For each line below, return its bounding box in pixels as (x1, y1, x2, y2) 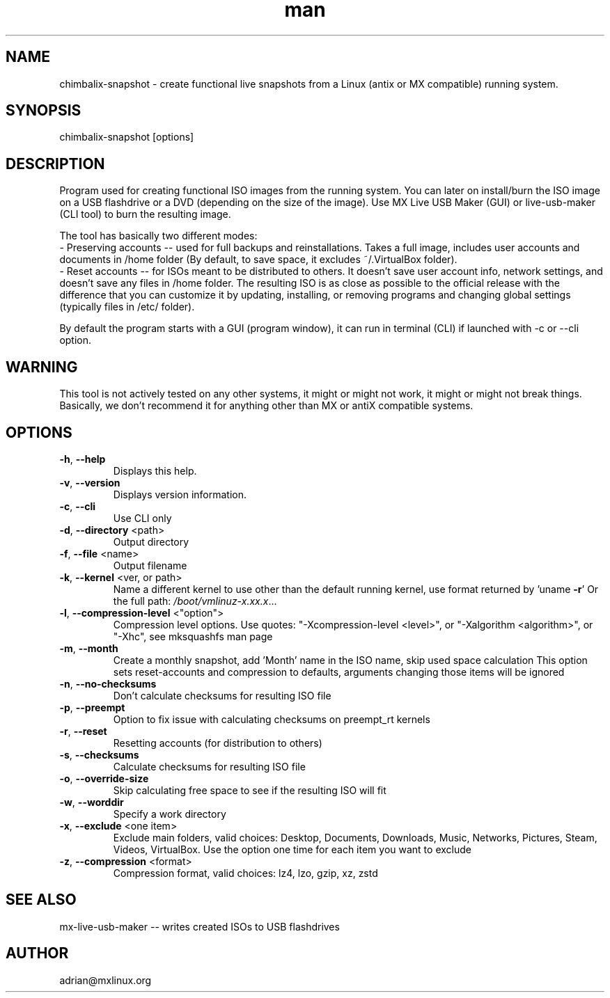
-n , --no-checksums (59, 677, 157, 690)
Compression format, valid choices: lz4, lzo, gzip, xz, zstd (113, 866, 378, 879)
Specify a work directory (113, 807, 226, 820)
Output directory (113, 535, 189, 548)
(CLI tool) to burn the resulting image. (59, 208, 231, 221)
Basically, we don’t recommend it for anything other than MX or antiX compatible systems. (59, 399, 474, 412)
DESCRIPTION (6, 155, 105, 173)
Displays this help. (113, 464, 197, 477)
